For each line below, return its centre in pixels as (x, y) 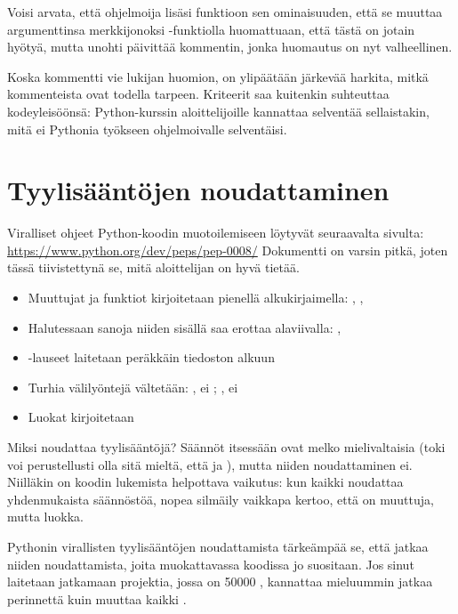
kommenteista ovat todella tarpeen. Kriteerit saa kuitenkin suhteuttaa (198, 94)
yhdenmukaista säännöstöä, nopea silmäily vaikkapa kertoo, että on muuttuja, (221, 499)
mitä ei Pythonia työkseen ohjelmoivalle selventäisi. (147, 129)
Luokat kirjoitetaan (81, 417)
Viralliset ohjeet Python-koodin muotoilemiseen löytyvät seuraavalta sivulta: (216, 233)
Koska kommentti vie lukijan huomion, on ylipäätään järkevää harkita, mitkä (218, 76)
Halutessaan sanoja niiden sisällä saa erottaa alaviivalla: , (185, 327)
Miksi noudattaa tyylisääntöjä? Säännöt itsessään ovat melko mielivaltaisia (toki (226, 447)
